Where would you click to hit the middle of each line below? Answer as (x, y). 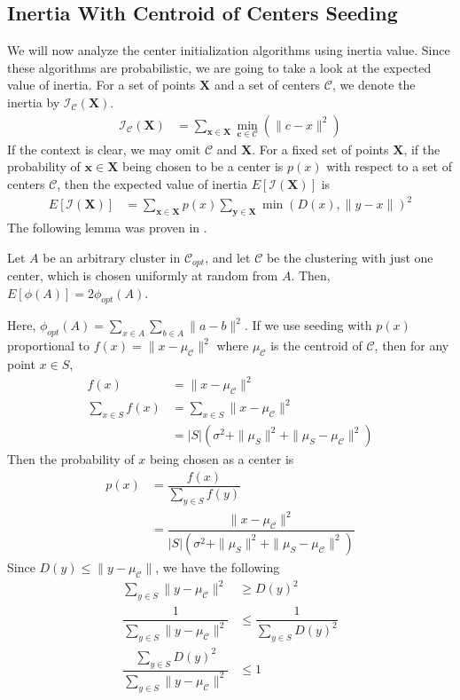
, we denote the (374, 85)
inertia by (34, 102)
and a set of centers (267, 85)
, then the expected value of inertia (152, 184)
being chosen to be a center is (203, 166)
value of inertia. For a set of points (101, 85)
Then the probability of (71, 459)
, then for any (412, 346)
